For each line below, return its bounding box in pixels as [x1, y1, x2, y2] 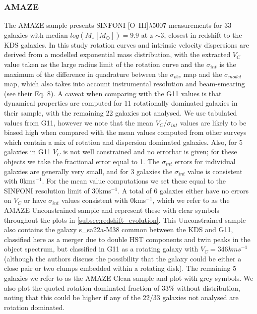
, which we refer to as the [152, 195, 230, 205]
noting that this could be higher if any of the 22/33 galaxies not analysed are [4, 292, 239, 303]
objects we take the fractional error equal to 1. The [4, 156, 160, 166]
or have [24, 195, 46, 205]
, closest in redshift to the [164, 29, 242, 40]
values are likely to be [180, 117, 247, 127]
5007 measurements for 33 [152, 20, 232, 30]
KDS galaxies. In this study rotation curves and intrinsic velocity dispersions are [4, 39, 249, 50]
